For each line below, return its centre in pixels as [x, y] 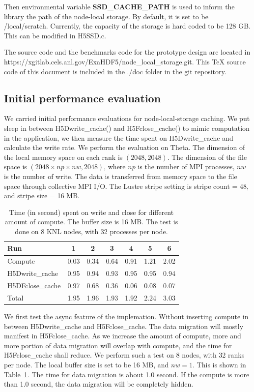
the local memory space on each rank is [63, 157]
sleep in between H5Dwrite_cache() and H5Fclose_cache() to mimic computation [127, 128]
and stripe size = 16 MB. [42, 196]
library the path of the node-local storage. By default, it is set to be [106, 16]
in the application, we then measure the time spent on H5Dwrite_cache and [119, 137]
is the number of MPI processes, [186, 166]
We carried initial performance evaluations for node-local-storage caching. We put [127, 118]
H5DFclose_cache [34, 286]
